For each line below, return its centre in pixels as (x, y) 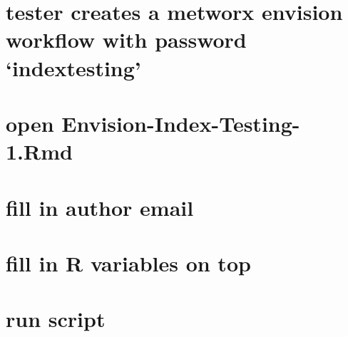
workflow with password (126, 40)
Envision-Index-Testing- (181, 123)
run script (56, 319)
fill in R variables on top (128, 263)
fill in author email (100, 207)
